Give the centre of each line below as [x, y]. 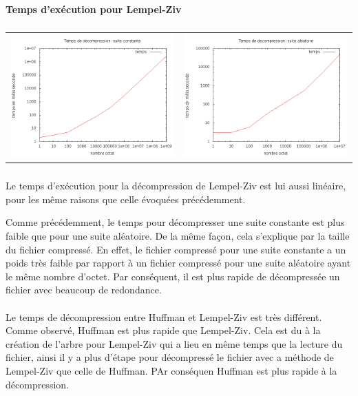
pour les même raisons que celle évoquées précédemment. [126, 199]
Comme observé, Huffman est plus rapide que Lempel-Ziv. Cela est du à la [163, 330]
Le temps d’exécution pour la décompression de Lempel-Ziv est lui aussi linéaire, [176, 186]
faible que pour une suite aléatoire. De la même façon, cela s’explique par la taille [178, 236]
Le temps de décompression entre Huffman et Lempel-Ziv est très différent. [164, 316]
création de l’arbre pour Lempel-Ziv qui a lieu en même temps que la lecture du [174, 343]
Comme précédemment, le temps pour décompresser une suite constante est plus [175, 222]
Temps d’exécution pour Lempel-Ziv [94, 9]
